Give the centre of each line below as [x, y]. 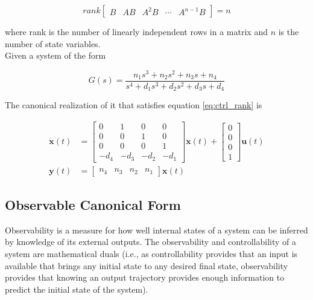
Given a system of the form [55, 55]
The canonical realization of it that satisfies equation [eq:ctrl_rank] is [134, 105]
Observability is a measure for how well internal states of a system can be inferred [156, 230]
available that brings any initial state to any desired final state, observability [147, 265]
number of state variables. [53, 43]
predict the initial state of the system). [77, 289]
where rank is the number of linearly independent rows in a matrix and [136, 31]
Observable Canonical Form [93, 205]
